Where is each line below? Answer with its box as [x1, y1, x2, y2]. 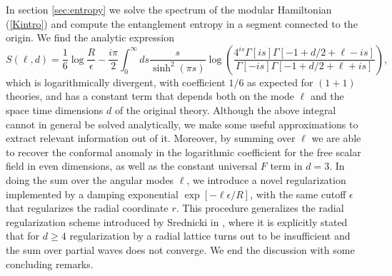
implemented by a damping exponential [6, 186, 179, 201]
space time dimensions [6, 102, 104, 117]
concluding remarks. [6, 256, 94, 271]
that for [6, 228, 40, 243]
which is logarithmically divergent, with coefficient [6, 74, 226, 89]
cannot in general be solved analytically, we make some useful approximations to [6, 116, 358, 131]
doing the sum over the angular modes [6, 172, 174, 187]
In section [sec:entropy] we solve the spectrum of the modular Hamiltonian [6, 2, 332, 16]
